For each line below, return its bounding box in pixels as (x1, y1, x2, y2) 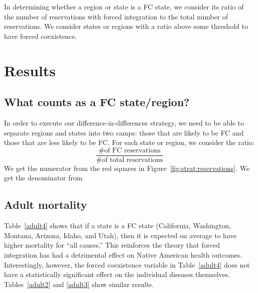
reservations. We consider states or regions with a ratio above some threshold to (4, 21, 248, 31)
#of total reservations (96, 156, 163, 163)
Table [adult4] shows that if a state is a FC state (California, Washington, (4, 220, 231, 231)
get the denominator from (4, 172, 83, 183)
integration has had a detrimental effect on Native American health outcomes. (4, 249, 243, 260)
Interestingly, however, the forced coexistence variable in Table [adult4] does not (4, 259, 250, 270)
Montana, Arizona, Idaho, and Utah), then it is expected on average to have (4, 230, 237, 240)
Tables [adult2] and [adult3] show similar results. (4, 279, 154, 289)
